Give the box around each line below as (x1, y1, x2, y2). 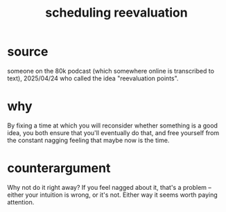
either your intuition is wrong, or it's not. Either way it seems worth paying (7, 191, 218, 199)
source (7, 44, 49, 60)
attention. (7, 197, 35, 206)
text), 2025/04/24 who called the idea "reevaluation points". (7, 74, 179, 82)
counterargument (7, 161, 111, 176)
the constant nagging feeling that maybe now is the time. (7, 136, 170, 144)
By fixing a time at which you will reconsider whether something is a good (7, 121, 218, 130)
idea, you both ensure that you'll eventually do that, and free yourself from (7, 128, 220, 136)
